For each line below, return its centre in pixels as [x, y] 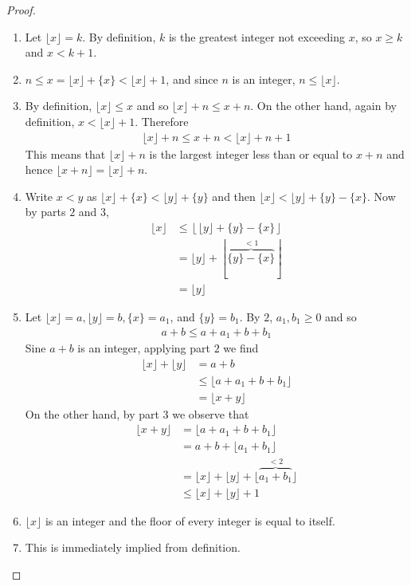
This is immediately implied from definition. [133, 547]
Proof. [21, 10]
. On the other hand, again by [323, 106]
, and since [192, 79]
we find [241, 348]
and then [234, 196]
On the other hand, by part [92, 413]
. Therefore [162, 121]
